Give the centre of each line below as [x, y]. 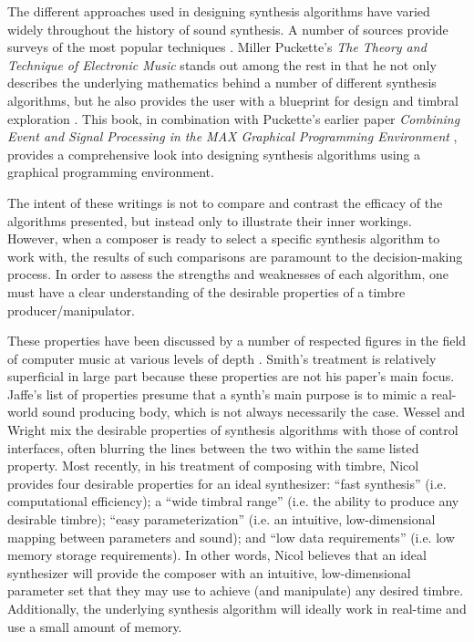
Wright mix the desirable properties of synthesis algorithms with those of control [233, 430]
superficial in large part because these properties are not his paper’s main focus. [231, 376]
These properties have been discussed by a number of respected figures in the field [237, 341]
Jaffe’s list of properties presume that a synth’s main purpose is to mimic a [217, 393]
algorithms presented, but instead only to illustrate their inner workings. [210, 220]
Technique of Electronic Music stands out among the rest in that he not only [222, 64]
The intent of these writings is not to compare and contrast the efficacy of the [225, 202]
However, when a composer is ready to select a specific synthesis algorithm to [224, 238]
